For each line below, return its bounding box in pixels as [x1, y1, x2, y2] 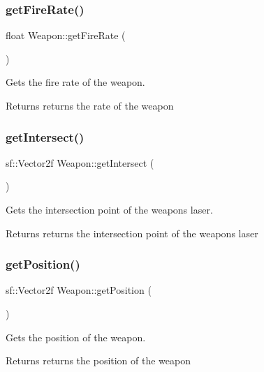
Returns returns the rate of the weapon [6, 98, 174, 112]
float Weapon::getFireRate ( [6, 28, 126, 43]
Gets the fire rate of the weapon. [6, 75, 145, 89]
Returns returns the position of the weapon [6, 353, 191, 368]
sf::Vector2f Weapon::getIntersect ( [6, 155, 154, 170]
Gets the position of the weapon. [6, 329, 146, 344]
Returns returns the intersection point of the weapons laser [6, 225, 258, 240]
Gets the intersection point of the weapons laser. [6, 202, 213, 216]
